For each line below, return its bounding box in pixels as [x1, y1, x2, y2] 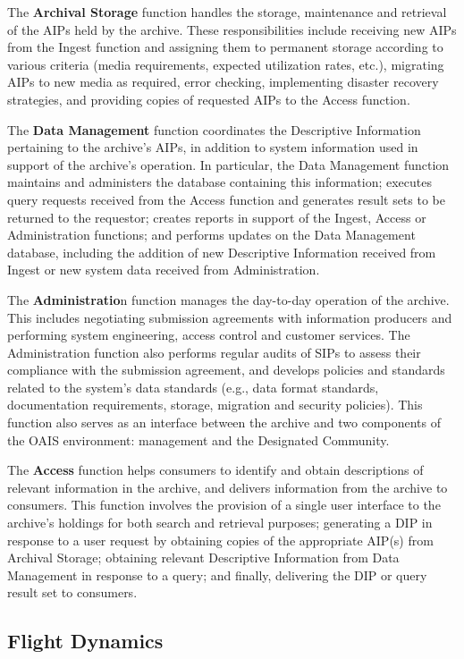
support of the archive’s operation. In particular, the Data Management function [7, 155, 450, 173]
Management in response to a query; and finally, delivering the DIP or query [7, 565, 427, 584]
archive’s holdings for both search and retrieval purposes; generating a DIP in [7, 513, 433, 532]
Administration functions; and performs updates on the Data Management [7, 225, 416, 244]
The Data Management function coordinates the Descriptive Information [7, 120, 421, 139]
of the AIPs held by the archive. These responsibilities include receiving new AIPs [7, 20, 457, 38]
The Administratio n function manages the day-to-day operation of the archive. [7, 290, 450, 308]
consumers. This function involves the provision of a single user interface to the [7, 495, 441, 514]
